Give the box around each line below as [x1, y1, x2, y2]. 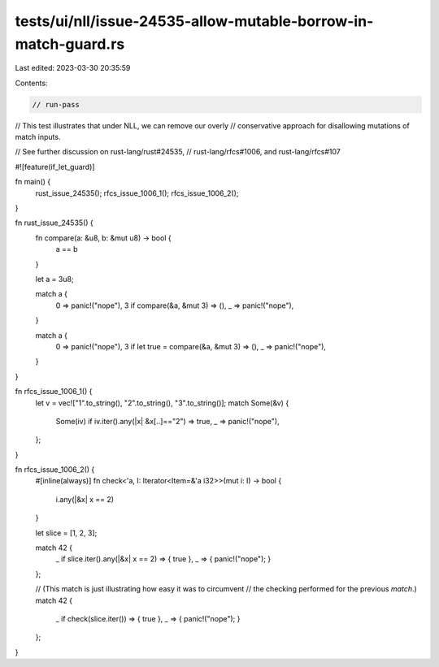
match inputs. [15, 132, 61, 142]
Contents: [15, 78, 48, 88]
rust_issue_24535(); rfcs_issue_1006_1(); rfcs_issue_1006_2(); [35, 188, 239, 198]
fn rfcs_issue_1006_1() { [15, 387, 93, 396]
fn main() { [15, 177, 51, 187]
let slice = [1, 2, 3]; [35, 528, 98, 538]
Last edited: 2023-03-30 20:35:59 [15, 63, 131, 73]
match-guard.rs [15, 35, 125, 53]
